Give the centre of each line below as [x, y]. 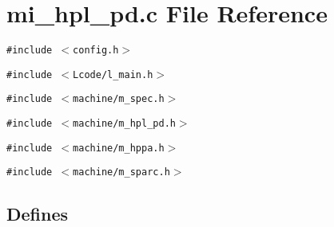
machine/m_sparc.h [121, 172]
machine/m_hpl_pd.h [124, 124]
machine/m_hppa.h [119, 148]
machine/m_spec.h [119, 99]
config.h [96, 51]
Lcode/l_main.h [113, 74]
